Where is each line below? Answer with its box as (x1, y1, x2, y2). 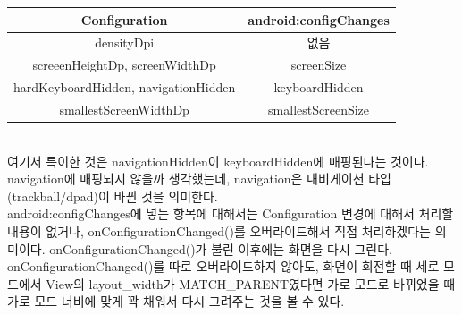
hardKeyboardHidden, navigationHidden (13, 78, 236, 97)
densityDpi (95, 33, 155, 52)
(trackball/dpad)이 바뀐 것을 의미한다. (7, 186, 218, 205)
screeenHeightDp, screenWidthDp (32, 55, 216, 74)
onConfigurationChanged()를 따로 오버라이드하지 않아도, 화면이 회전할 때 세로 (7, 257, 440, 276)
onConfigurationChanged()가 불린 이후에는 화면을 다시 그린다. (49, 239, 393, 258)
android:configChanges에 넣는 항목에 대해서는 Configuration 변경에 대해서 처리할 (7, 204, 454, 223)
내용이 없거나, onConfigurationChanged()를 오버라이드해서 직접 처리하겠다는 (7, 221, 431, 240)
